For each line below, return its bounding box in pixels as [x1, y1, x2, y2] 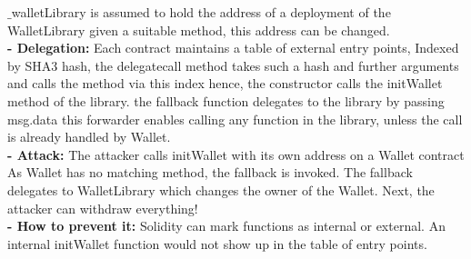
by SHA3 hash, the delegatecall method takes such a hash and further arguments [7, 55, 459, 75]
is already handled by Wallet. [7, 127, 171, 146]
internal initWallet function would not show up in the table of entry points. [7, 234, 427, 253]
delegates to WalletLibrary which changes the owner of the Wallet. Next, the [7, 180, 435, 199]
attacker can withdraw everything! [7, 198, 198, 217]
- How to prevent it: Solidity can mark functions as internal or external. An [7, 216, 446, 235]
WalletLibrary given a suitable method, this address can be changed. [7, 20, 390, 39]
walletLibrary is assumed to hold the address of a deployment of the [11, 3, 391, 21]
